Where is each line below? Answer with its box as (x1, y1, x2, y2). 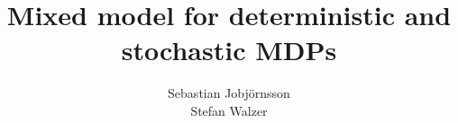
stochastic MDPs (121, 31, 337, 68)
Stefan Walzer (190, 101, 268, 119)
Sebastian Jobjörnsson (168, 83, 290, 102)
